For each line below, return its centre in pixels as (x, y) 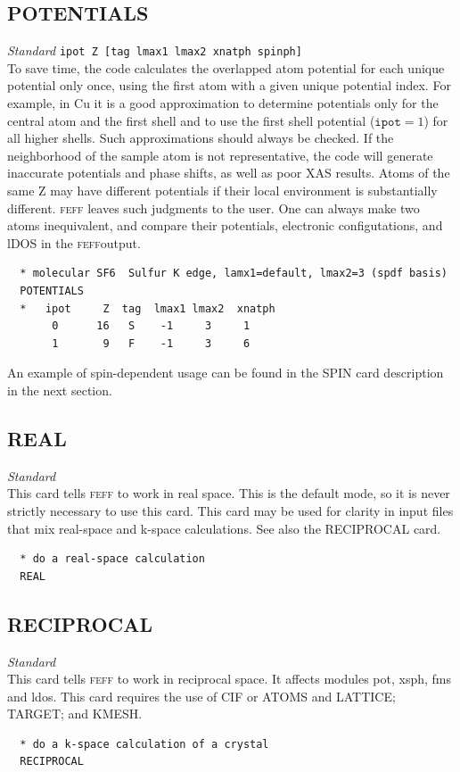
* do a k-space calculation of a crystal (144, 744)
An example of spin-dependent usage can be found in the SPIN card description (226, 373)
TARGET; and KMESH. (75, 714)
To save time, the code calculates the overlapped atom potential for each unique (226, 67)
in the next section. (60, 390)
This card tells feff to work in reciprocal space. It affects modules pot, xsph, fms (230, 679)
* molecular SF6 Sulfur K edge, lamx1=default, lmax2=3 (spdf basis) (234, 274)
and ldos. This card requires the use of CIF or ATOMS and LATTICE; (201, 696)
